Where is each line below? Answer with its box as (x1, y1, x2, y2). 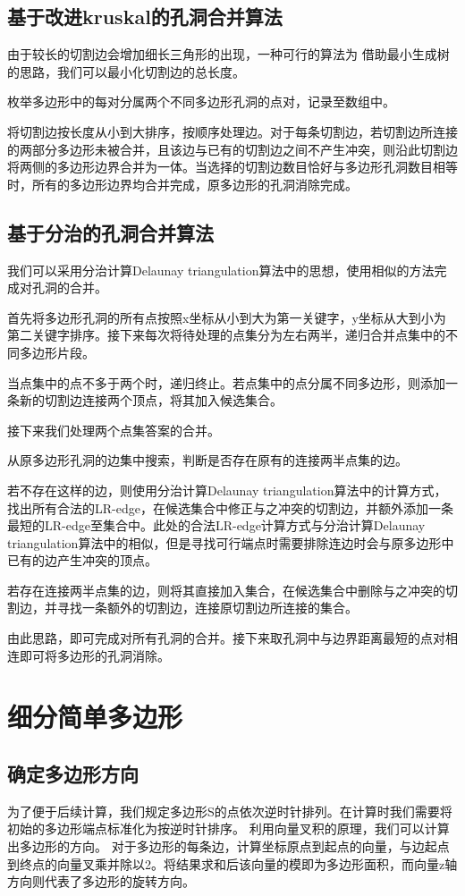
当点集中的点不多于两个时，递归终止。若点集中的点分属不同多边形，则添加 (7, 373, 445, 392)
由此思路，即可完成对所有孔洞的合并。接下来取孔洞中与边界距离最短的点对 (7, 629, 445, 647)
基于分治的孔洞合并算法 (7, 218, 214, 246)
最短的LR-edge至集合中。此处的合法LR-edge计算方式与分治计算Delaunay (7, 516, 426, 535)
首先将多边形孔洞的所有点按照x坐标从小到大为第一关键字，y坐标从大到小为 (7, 308, 446, 326)
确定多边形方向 (7, 760, 139, 788)
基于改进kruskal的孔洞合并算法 (7, 3, 283, 30)
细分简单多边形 (7, 698, 183, 735)
